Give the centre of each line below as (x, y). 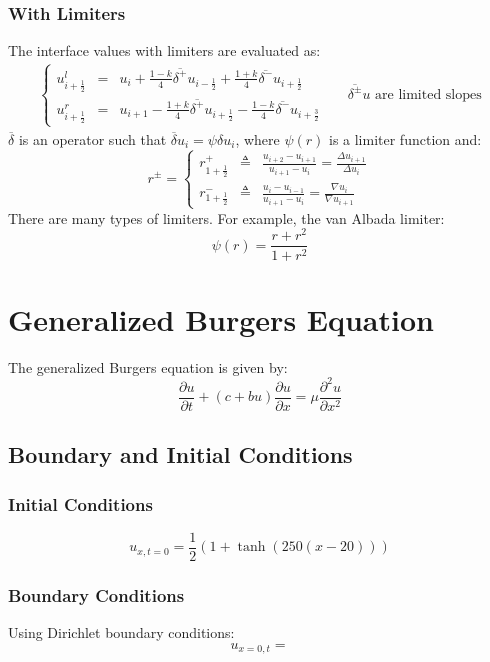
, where (257, 138)
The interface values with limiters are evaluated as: (164, 50)
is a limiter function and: (405, 138)
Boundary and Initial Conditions (180, 454)
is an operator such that (92, 138)
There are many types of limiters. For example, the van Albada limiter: (226, 217)
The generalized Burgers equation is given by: (148, 366)
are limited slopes (428, 94)
